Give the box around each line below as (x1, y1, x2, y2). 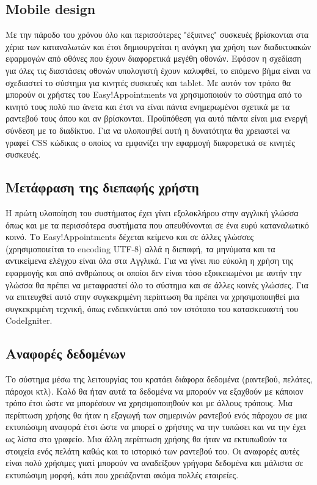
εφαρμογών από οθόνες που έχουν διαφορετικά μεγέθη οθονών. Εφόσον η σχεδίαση (5, 52, 302, 65)
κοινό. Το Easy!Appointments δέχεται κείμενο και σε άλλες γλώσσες (5, 230, 254, 243)
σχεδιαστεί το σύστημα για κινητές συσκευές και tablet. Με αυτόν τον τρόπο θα (5, 76, 291, 89)
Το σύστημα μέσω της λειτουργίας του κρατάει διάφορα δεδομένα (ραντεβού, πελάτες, (5, 373, 313, 385)
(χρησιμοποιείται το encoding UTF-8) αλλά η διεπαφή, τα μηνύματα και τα (5, 242, 275, 255)
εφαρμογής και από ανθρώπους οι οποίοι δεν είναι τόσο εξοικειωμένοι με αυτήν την (5, 266, 302, 279)
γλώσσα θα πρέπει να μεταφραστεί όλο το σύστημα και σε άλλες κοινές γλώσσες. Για (5, 278, 308, 291)
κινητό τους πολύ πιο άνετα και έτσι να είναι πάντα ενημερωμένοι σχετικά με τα (5, 100, 290, 112)
